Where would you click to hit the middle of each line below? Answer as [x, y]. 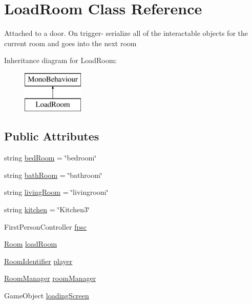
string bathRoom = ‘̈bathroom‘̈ [53, 175]
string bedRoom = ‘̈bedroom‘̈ [50, 158]
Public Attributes [52, 136]
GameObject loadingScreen [47, 296]
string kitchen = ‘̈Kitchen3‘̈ [47, 209]
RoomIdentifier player [38, 261]
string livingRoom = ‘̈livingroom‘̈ [56, 192]
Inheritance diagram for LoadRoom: [61, 60]
